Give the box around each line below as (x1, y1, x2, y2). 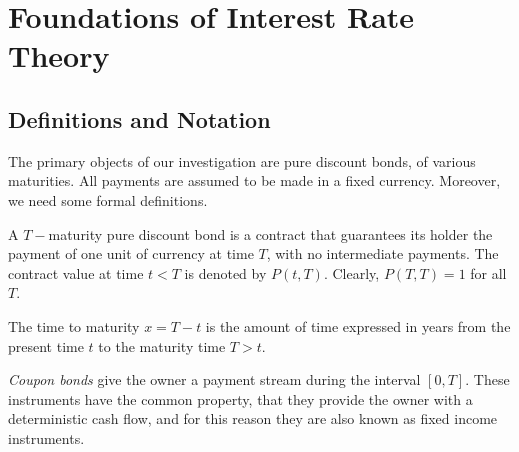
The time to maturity (8, 315, 140, 336)
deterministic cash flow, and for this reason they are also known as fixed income (8, 408, 498, 429)
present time (8, 335, 84, 356)
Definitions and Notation (8, 103, 271, 134)
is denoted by (184, 262, 267, 283)
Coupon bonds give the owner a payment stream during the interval (8, 369, 421, 390)
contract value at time (8, 262, 144, 283)
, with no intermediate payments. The (266, 243, 499, 264)
